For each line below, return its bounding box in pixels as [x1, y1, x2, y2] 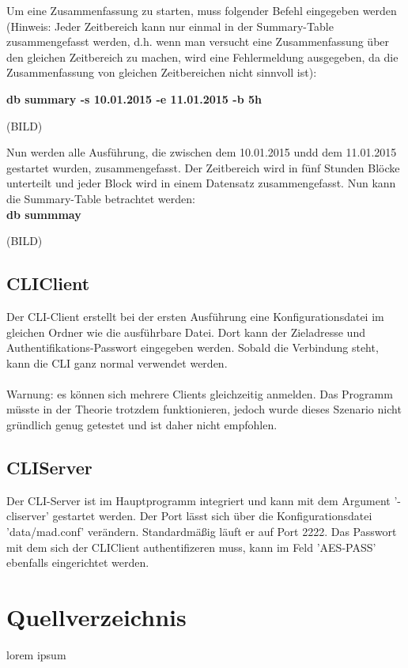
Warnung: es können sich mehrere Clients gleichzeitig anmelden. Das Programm [6, 385, 393, 402]
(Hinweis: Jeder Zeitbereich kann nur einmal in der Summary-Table [6, 17, 334, 34]
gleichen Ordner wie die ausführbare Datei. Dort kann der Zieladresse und [6, 323, 365, 340]
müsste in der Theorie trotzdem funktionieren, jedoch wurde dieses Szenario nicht [6, 401, 402, 417]
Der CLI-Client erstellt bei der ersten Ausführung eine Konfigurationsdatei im [6, 308, 384, 324]
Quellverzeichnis [6, 601, 187, 633]
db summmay [6, 206, 81, 222]
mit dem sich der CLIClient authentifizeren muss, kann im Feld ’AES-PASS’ [6, 538, 376, 555]
